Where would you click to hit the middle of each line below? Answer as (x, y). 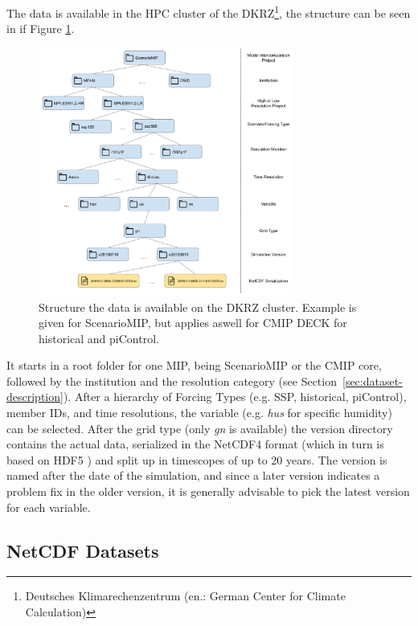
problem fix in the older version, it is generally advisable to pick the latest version (208, 491)
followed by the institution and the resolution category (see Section (172, 381)
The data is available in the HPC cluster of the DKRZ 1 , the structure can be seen (209, 12)
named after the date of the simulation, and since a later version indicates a (193, 475)
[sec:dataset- (372, 381)
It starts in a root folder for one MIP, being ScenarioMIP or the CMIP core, (194, 365)
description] (35, 397)
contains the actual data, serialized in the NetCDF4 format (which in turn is (195, 444)
